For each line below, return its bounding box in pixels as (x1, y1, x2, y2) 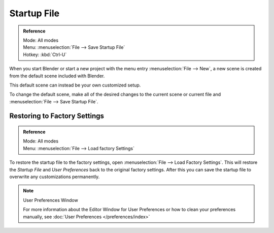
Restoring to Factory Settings (9, 112, 104, 121)
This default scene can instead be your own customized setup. (9, 82, 141, 88)
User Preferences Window (23, 197, 78, 203)
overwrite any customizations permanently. (9, 173, 100, 180)
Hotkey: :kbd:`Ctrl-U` (23, 51, 67, 57)
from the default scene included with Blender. (9, 73, 105, 79)
